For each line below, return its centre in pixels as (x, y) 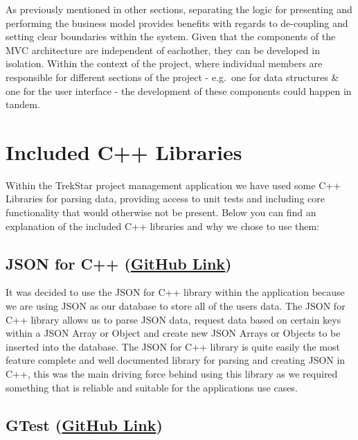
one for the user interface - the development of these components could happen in (179, 90)
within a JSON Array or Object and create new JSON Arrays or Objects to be (173, 333)
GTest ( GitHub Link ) (84, 424)
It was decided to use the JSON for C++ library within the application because (175, 292)
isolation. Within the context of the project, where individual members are (164, 63)
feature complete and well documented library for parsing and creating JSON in (176, 360)
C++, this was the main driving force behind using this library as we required (172, 374)
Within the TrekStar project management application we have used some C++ (173, 185)
